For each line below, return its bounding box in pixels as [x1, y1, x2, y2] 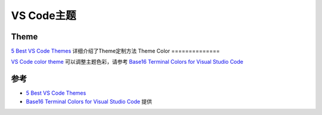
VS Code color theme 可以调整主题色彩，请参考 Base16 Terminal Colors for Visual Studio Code [11, 58, 244, 66]
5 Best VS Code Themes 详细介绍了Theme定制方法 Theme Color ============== [11, 48, 220, 55]
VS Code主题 [11, 9, 77, 22]
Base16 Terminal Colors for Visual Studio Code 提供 [26, 98, 152, 105]
